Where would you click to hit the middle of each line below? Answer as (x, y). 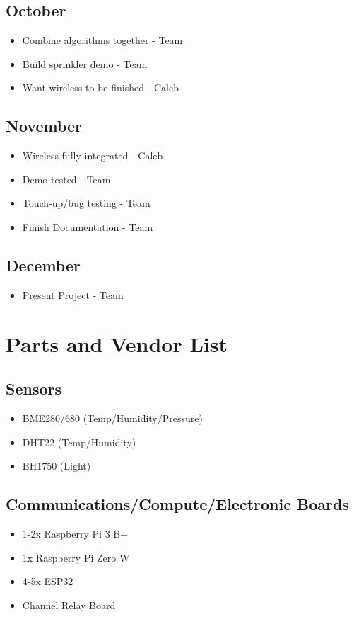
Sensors (34, 389)
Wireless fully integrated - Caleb (93, 155)
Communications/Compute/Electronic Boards (177, 504)
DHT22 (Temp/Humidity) (79, 442)
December (43, 265)
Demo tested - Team (66, 179)
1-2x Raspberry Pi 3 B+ (75, 533)
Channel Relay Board (69, 605)
